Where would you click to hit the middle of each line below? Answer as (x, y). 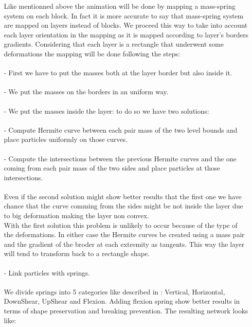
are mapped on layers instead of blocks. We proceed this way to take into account (126, 25)
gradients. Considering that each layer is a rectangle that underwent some (114, 44)
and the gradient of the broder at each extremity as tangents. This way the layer (124, 244)
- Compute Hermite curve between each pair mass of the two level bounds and (121, 129)
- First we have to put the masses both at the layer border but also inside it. (118, 73)
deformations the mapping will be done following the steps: (92, 53)
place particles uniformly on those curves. (66, 139)
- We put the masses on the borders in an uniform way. (86, 92)
